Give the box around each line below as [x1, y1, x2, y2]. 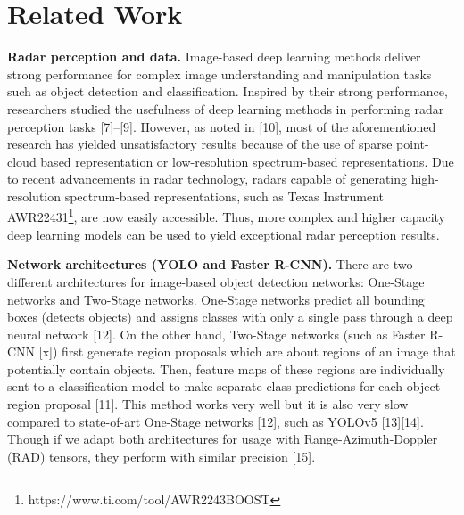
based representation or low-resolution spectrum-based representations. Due [40, 151, 454, 170]
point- [396, 135, 429, 153]
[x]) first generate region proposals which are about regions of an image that [38, 342, 456, 361]
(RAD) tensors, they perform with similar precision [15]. [7, 446, 316, 465]
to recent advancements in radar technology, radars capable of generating [7, 169, 407, 188]
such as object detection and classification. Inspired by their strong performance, [7, 82, 448, 101]
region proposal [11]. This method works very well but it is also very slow [7, 395, 409, 413]
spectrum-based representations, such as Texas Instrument [64, 186, 385, 205]
